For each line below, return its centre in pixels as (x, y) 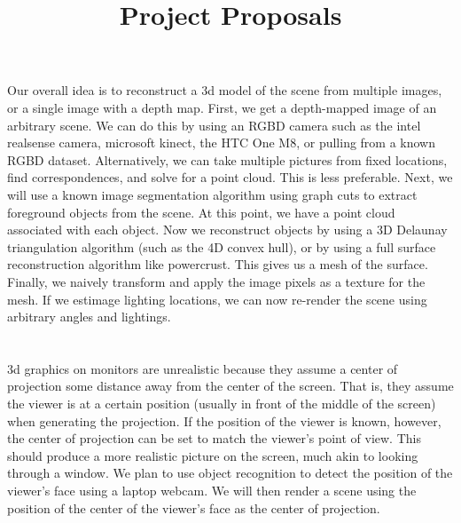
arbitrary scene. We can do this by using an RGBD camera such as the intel (214, 125)
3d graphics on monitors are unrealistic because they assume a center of (203, 368)
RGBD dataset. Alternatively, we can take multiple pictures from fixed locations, (227, 159)
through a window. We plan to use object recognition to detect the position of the (230, 473)
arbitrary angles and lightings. (89, 317)
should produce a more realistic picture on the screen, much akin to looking (213, 455)
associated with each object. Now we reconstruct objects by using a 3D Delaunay (227, 230)
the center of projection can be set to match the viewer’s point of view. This (214, 438)
